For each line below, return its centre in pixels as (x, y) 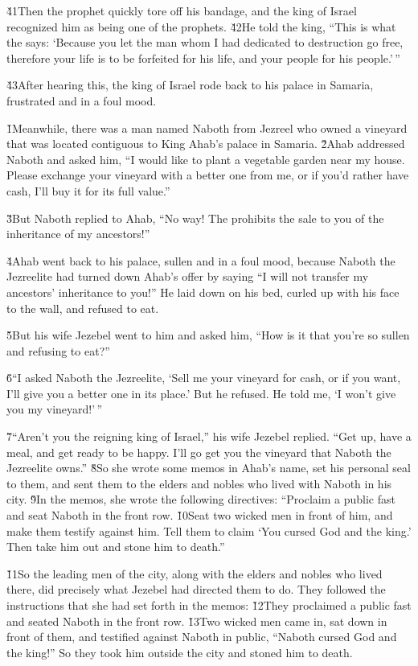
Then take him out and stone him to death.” (116, 547)
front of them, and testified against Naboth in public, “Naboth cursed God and (202, 637)
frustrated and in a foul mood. (82, 100)
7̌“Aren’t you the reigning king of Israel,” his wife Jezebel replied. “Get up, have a (209, 436)
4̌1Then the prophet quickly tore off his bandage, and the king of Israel (182, 10)
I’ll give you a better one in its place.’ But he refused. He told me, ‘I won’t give (201, 393)
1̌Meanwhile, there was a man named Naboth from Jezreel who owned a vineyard (207, 127)
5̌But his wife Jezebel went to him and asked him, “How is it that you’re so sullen (208, 335)
